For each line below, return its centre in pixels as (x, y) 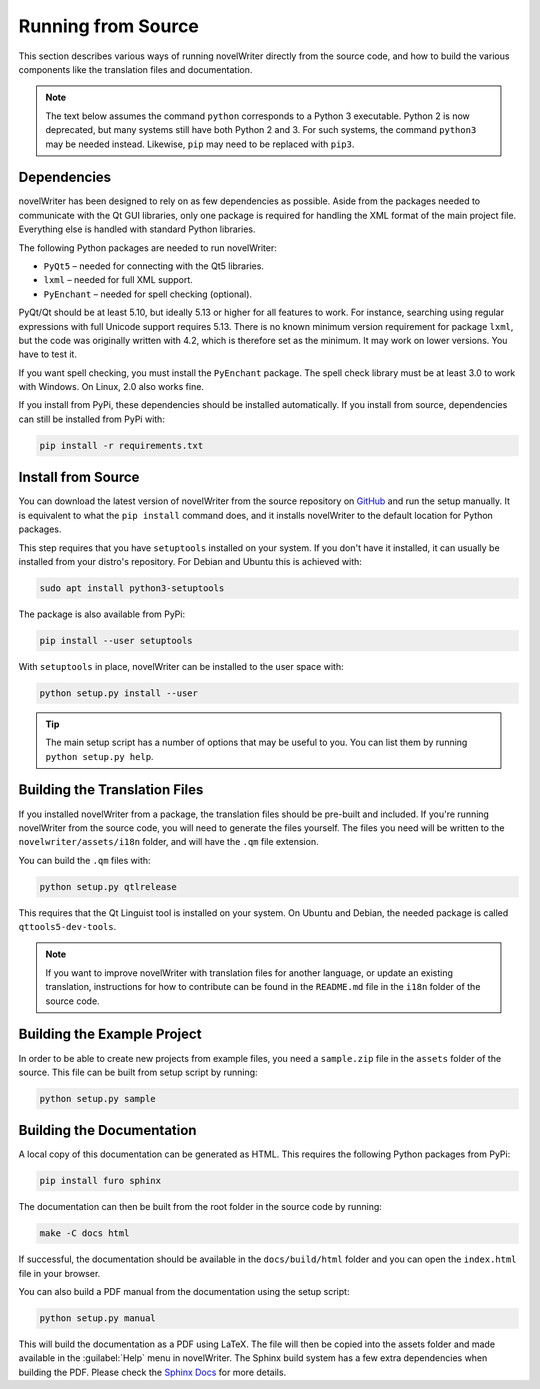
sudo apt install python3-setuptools (132, 588)
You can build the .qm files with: (84, 860)
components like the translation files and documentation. (135, 69)
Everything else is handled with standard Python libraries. (137, 229)
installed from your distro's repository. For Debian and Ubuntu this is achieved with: (190, 561)
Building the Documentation (107, 1130)
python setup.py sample (98, 1098)
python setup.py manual (98, 1318)
